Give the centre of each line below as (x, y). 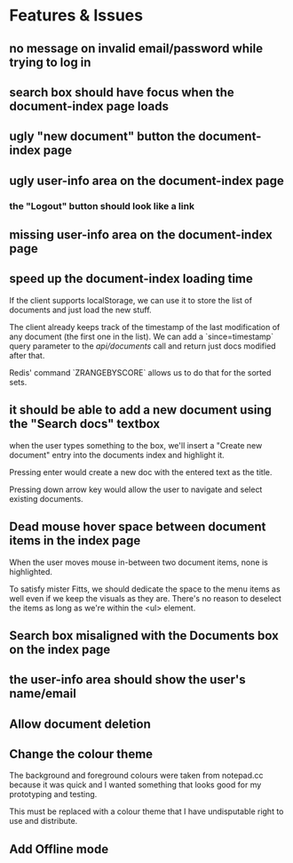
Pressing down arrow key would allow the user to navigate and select (136, 489)
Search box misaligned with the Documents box (144, 636)
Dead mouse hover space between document (138, 527)
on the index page (60, 649)
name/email (43, 694)
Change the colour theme (81, 754)
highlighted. (31, 571)
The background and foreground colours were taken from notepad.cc (136, 776)
